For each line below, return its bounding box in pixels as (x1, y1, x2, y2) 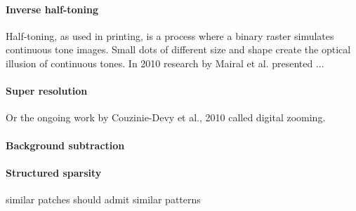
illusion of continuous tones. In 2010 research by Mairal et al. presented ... (6, 55, 324, 70)
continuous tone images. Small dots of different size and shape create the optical (6, 42, 351, 57)
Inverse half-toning (6, 1, 98, 16)
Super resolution (6, 83, 88, 98)
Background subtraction (6, 137, 125, 152)
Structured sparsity (6, 165, 102, 179)
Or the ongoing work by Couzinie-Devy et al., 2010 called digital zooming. (6, 110, 326, 125)
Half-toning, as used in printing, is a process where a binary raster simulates (6, 28, 334, 43)
